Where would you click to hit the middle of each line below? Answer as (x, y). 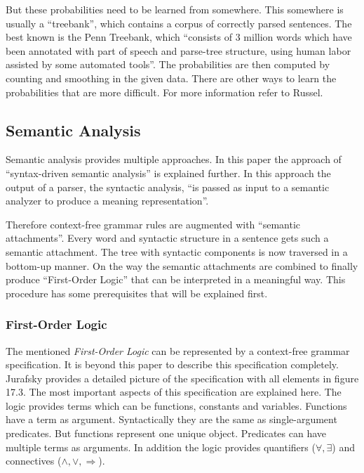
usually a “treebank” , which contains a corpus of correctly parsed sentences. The (179, 23)
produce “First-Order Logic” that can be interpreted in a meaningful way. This (176, 279)
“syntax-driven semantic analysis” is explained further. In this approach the (168, 173)
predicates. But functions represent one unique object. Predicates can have (166, 433)
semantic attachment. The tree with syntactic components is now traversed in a (177, 251)
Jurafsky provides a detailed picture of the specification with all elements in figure (182, 378)
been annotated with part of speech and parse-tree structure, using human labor (178, 50)
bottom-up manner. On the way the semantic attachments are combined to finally (182, 265)
